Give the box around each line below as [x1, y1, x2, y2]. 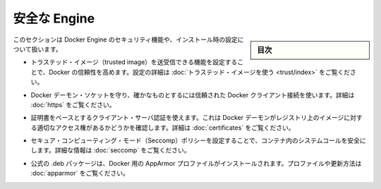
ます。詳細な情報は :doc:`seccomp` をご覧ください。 [36, 146, 190, 154]
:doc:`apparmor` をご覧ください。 [30, 169, 130, 178]
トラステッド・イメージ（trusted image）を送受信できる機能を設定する [30, 58, 238, 66]
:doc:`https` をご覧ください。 [30, 100, 116, 109]
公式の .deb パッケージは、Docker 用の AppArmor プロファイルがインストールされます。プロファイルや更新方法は [30, 159, 362, 167]
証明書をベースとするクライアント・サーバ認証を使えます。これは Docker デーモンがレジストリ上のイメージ [30, 114, 344, 122]
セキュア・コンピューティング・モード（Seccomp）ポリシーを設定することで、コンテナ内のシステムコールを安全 [30, 136, 360, 145]
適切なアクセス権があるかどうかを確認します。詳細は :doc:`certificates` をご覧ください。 [36, 123, 296, 132]
